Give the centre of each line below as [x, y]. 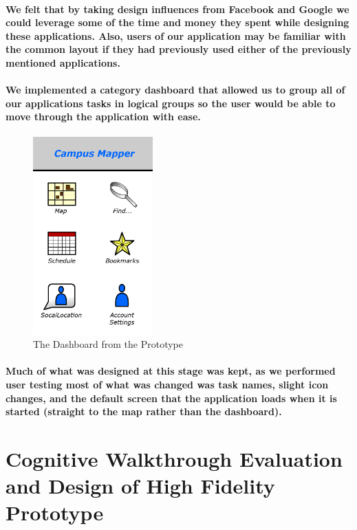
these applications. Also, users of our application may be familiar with [176, 35]
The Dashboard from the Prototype [108, 344]
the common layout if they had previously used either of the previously [178, 49]
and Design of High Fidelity [140, 486]
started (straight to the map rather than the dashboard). [144, 411]
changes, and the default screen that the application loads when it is [171, 398]
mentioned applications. [63, 62]
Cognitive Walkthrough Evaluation [174, 458]
